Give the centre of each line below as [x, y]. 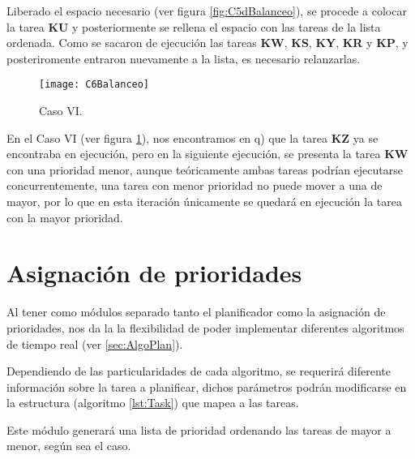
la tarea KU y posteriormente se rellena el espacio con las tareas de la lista [194, 26]
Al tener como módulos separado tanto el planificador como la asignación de [196, 312]
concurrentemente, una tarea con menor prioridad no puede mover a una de [195, 185]
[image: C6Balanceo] [94, 85]
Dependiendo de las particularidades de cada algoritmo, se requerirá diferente [199, 371]
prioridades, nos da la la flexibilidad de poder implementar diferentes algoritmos [205, 327]
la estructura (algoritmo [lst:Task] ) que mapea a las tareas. [153, 403]
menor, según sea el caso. [69, 446]
